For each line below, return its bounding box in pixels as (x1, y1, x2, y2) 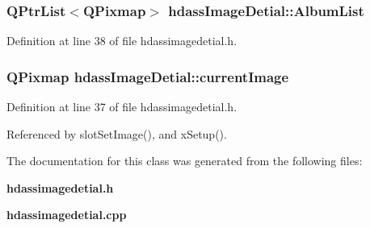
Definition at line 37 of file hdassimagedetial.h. (6, 98, 238, 115)
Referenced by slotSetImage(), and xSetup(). (6, 125, 227, 142)
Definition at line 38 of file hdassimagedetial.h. (6, 32, 238, 49)
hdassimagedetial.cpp (6, 206, 127, 223)
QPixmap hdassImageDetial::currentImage (6, 66, 289, 86)
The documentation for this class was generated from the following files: (6, 152, 363, 169)
